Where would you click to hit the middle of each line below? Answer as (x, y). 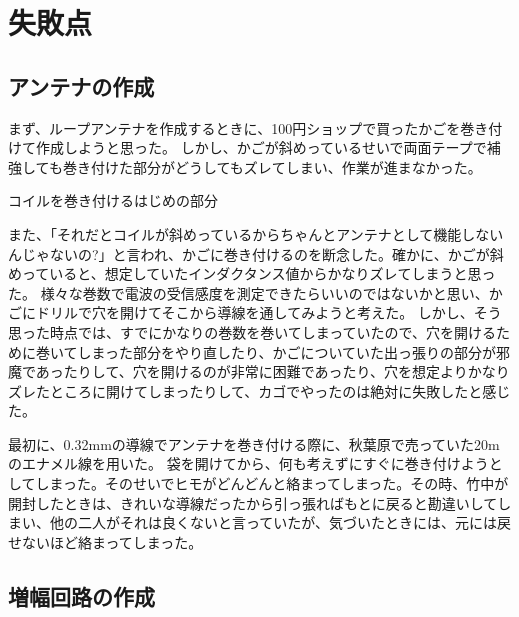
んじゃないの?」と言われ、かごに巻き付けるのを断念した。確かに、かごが (249, 253)
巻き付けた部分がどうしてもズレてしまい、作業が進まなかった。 (272, 166)
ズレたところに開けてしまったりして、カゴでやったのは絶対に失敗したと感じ (259, 390)
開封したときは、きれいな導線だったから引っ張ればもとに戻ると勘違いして (253, 502)
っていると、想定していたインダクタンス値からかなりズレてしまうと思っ (258, 273)
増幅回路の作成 (81, 595)
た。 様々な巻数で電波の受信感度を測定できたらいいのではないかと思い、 (248, 292)
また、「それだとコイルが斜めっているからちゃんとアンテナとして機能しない (256, 233)
